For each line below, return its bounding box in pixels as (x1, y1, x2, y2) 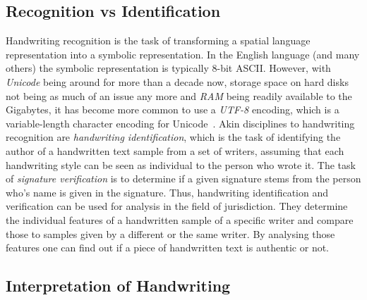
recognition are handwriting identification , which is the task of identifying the (6, 130, 341, 144)
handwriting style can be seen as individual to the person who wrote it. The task (6, 157, 356, 172)
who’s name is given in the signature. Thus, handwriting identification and (6, 185, 328, 199)
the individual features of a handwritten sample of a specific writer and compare (6, 212, 354, 227)
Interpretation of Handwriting (6, 275, 231, 296)
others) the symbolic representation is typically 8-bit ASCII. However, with (6, 61, 331, 75)
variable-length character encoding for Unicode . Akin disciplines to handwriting (6, 115, 355, 130)
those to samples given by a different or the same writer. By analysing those (6, 226, 335, 241)
